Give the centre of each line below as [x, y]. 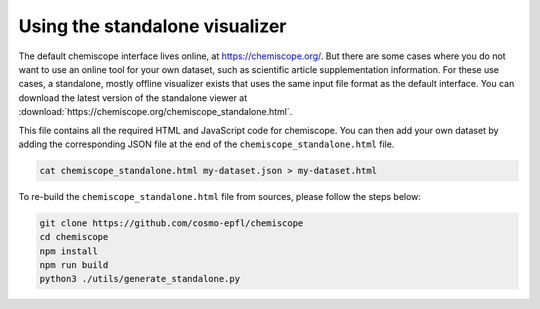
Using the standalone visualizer [152, 26]
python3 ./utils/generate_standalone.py [139, 279]
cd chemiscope [74, 237]
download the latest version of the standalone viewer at [133, 97]
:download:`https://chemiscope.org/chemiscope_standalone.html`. [155, 112]
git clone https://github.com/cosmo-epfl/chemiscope [171, 223]
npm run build [74, 265]
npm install [69, 251]
